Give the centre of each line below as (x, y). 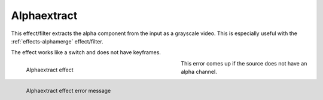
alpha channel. (199, 72)
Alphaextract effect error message (68, 90)
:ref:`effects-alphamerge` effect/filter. (57, 41)
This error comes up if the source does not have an (244, 63)
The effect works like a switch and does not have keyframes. (86, 52)
